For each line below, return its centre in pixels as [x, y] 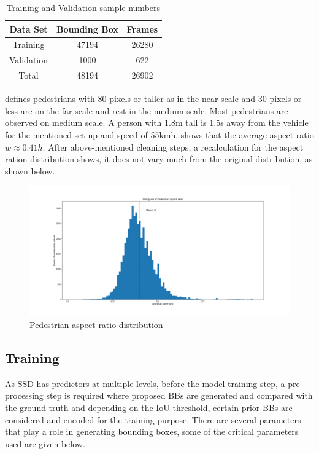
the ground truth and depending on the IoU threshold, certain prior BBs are [149, 407]
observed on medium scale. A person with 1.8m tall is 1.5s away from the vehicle [157, 123]
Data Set [29, 29]
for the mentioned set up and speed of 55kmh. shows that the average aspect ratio [159, 135]
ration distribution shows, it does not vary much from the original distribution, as [159, 159]
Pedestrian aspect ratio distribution [96, 324]
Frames [142, 29]
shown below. [30, 170]
